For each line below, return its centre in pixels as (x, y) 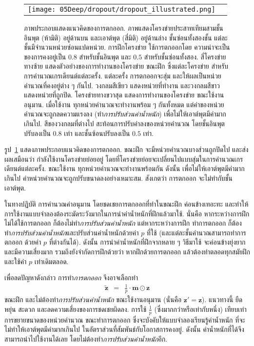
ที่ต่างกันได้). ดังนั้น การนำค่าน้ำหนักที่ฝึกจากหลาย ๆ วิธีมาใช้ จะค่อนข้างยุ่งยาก (147, 242)
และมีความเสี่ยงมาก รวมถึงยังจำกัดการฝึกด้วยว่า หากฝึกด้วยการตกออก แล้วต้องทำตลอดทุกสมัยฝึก (127, 252)
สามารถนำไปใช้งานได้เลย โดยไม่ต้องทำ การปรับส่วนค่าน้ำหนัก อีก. (86, 338)
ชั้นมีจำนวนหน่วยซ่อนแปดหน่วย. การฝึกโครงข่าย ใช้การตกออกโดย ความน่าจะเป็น (127, 47)
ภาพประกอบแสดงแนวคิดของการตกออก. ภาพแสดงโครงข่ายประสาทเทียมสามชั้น (124, 28)
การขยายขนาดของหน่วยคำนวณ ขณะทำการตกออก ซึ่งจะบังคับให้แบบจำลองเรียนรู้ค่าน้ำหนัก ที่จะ (125, 319)
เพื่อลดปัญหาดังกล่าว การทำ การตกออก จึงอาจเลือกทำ (71, 278)
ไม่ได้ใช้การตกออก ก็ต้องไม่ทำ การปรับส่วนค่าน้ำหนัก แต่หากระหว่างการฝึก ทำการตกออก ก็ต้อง (123, 223)
